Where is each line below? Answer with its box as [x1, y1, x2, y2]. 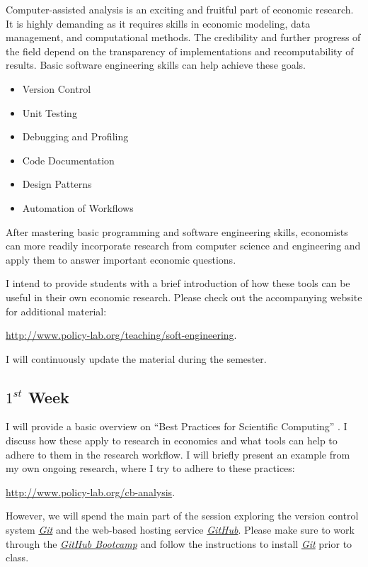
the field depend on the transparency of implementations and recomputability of [6, 43, 354, 58]
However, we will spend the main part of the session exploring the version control [6, 508, 359, 523]
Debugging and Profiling [22, 129, 129, 144]
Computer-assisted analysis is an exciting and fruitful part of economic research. [6, 2, 354, 16]
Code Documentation [22, 152, 115, 167]
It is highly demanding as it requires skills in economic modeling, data [6, 16, 311, 30]
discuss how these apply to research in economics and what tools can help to [6, 433, 338, 448]
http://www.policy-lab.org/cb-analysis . [6, 484, 176, 499]
